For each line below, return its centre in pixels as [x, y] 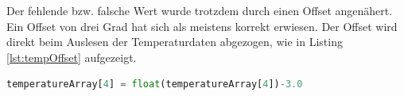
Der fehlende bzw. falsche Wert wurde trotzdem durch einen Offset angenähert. [200, 10]
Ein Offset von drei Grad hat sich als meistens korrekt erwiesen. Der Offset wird [202, 26]
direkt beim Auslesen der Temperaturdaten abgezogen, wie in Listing [175, 42]
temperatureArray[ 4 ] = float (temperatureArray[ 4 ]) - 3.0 [155, 84]
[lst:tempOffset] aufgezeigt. [72, 57]
